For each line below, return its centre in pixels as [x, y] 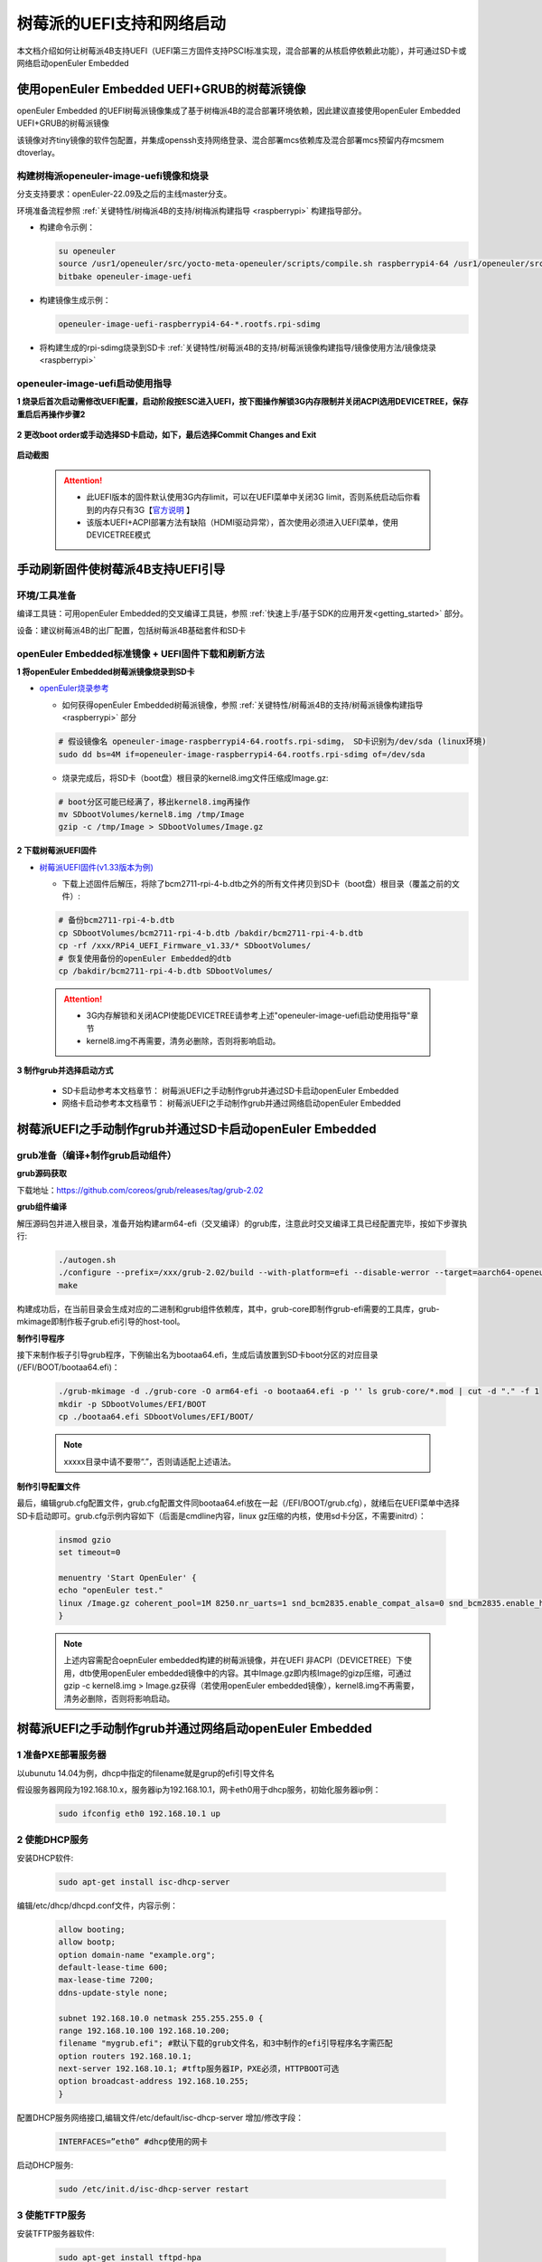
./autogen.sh [87, 1260]
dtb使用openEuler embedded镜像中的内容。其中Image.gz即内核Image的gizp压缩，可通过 [245, 1673]
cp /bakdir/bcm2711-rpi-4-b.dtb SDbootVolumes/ [165, 971]
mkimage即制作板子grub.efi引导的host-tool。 [101, 1322]
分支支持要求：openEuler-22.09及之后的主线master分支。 [124, 194]
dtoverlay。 [38, 153]
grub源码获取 [42, 1174]
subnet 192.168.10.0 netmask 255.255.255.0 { [161, 2018]
